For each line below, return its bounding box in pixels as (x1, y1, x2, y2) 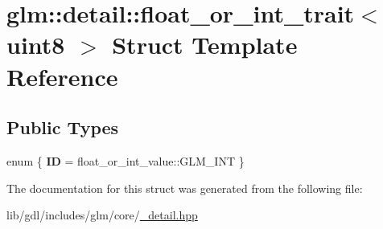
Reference (6, 59, 118, 92)
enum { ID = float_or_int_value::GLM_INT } (6, 152, 245, 169)
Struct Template (112, 28, 298, 61)
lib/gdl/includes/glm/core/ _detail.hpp (6, 207, 198, 223)
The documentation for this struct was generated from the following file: (6, 179, 363, 196)
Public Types (6, 115, 119, 140)
